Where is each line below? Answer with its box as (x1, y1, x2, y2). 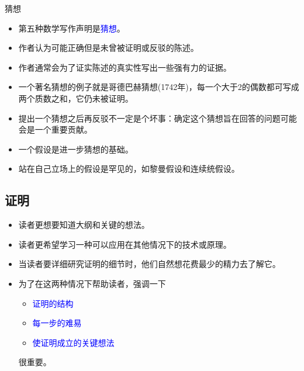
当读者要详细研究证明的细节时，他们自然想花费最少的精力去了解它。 (18, 258, 281, 270)
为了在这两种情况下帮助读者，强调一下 (18, 277, 166, 289)
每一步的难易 (32, 317, 82, 329)
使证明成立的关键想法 (32, 336, 115, 348)
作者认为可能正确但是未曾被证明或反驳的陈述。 (18, 41, 199, 54)
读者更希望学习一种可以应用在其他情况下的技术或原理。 (18, 238, 232, 250)
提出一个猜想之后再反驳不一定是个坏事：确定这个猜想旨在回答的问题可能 (18, 112, 297, 124)
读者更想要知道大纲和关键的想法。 (18, 219, 150, 231)
